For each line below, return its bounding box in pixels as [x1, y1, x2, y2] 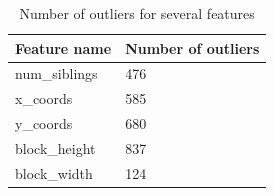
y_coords [15, 113, 73, 134]
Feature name [15, 37, 112, 58]
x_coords [15, 88, 73, 109]
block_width [15, 162, 93, 183]
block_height [15, 137, 96, 158]
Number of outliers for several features [19, 3, 255, 23]
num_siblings [15, 63, 98, 84]
